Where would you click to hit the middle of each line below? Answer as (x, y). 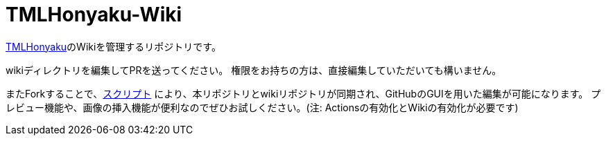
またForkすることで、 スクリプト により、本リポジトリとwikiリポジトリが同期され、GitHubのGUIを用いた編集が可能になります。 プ (303, 93)
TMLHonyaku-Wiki (94, 15)
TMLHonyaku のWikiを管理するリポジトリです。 (113, 46)
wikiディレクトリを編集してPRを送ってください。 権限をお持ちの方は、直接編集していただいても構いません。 (254, 70)
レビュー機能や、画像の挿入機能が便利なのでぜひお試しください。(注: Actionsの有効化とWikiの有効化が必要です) (262, 107)
